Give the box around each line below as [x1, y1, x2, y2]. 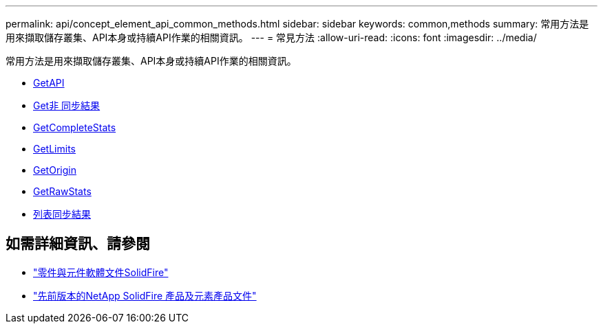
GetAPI [33, 77, 65, 89]
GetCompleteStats [33, 122, 116, 133]
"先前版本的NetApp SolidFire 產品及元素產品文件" [33, 289, 257, 302]
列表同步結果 [33, 208, 91, 220]
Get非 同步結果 [33, 100, 100, 111]
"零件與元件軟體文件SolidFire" [33, 266, 169, 278]
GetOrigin [33, 164, 76, 176]
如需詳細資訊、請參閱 [6, 235, 150, 253]
